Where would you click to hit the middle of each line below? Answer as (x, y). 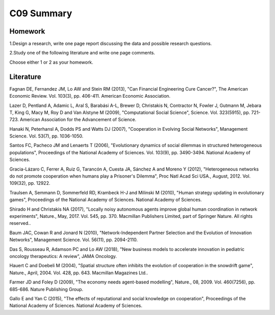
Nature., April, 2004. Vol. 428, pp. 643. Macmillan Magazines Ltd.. (79, 273)
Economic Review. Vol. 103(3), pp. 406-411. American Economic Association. (90, 96)
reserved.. (20, 223)
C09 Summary (41, 13)
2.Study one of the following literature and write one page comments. (82, 53)
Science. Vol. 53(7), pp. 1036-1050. (46, 136)
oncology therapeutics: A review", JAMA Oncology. (63, 256)
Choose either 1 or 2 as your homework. (51, 62)
